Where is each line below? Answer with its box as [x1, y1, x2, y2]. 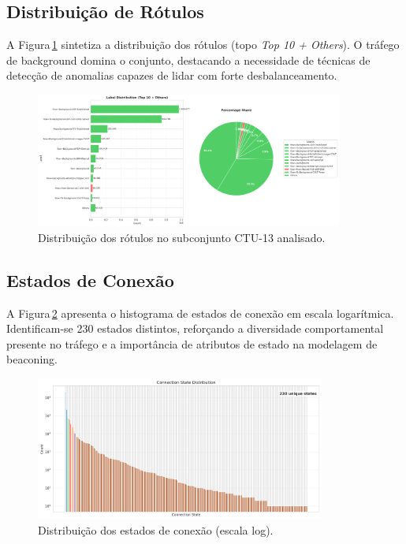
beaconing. [6, 351, 58, 367]
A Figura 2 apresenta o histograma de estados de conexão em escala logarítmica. [6, 304, 394, 321]
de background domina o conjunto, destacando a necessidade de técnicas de [6, 51, 371, 68]
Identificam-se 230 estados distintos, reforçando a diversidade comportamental [6, 320, 384, 337]
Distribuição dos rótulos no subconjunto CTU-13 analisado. [38, 229, 326, 245]
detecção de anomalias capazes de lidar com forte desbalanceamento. [6, 67, 337, 84]
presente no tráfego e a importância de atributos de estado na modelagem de [6, 335, 378, 352]
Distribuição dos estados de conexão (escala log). [38, 521, 274, 538]
